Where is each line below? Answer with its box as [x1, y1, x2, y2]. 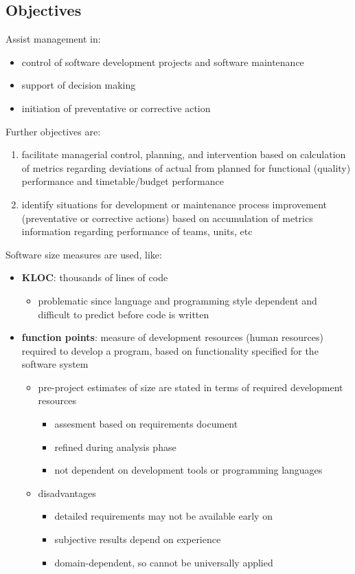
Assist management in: [5, 32, 101, 46]
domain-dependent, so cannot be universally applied [54, 555, 273, 569]
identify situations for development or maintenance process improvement [21, 197, 327, 211]
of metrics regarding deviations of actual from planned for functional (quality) [21, 160, 351, 175]
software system [21, 357, 89, 371]
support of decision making [21, 78, 136, 92]
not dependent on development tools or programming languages [54, 463, 323, 477]
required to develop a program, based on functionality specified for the [21, 343, 319, 357]
